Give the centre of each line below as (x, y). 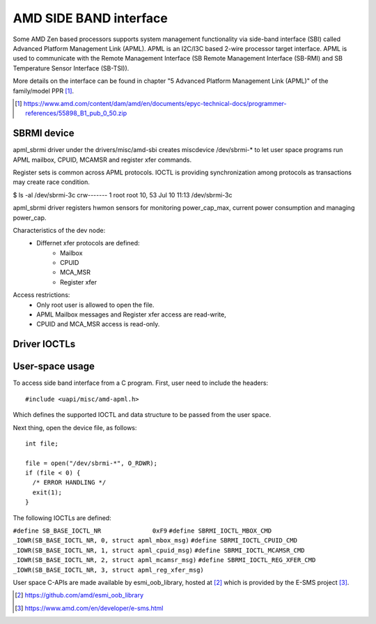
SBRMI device (44, 134)
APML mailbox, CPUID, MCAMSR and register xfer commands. (102, 160)
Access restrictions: (41, 295)
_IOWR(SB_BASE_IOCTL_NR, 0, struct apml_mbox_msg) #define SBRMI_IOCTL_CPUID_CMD (155, 541)
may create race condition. (51, 182)
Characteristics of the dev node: (59, 230)
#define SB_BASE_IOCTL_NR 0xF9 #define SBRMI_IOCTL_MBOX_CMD (142, 531)
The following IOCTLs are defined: (62, 518)
